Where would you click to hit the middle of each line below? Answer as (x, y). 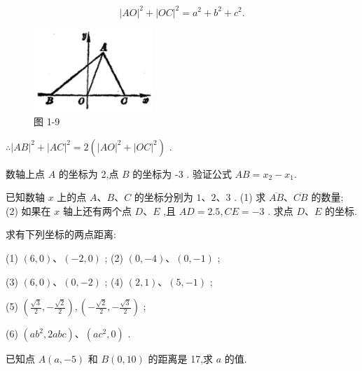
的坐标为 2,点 (89, 173)
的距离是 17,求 (181, 359)
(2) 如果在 (28, 210)
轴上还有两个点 (97, 210)
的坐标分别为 (163, 197)
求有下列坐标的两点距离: (61, 234)
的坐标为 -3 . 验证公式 (182, 173)
